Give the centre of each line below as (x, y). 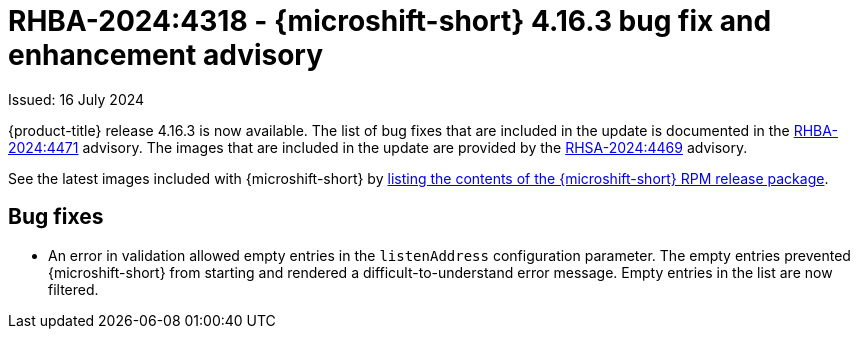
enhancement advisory (166, 55)
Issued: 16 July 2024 (76, 99)
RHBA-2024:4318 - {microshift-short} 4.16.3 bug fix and (390, 21)
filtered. (73, 289)
